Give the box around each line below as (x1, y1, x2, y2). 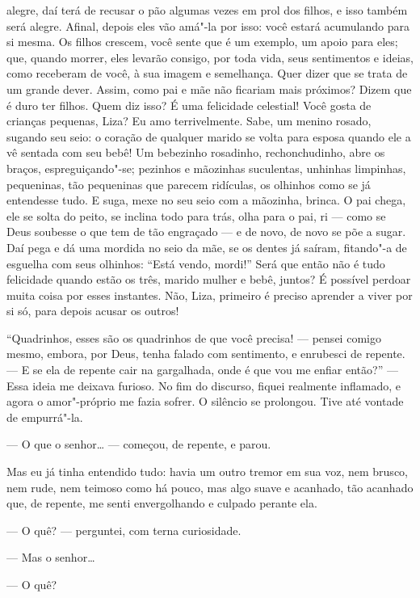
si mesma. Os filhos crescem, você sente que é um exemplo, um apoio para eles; (6, 33, 398, 50)
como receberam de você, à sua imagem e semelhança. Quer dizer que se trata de (6, 65, 408, 82)
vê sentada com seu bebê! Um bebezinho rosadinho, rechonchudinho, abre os (6, 144, 385, 161)
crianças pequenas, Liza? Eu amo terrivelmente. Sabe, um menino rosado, (6, 112, 372, 129)
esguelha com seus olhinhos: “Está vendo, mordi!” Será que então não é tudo (6, 255, 385, 272)
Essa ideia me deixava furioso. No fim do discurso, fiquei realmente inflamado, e (6, 377, 401, 394)
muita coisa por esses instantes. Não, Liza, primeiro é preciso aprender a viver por (6, 286, 413, 303)
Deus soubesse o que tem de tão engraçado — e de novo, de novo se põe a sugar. (6, 223, 406, 240)
